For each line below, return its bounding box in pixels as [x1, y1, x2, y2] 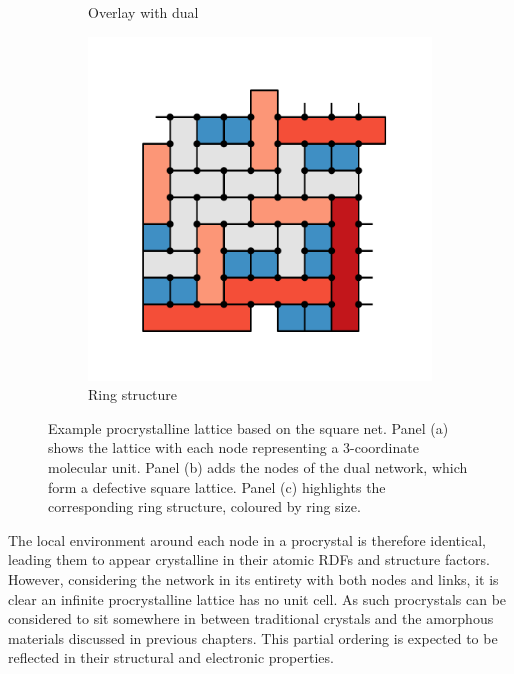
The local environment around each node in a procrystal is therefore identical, [8, 529, 486, 550]
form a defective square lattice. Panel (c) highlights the [48, 476, 386, 497]
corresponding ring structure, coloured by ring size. [48, 496, 361, 517]
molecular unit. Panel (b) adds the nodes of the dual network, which [48, 456, 468, 477]
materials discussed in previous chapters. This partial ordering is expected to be [8, 627, 498, 648]
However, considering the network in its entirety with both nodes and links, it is [8, 568, 499, 589]
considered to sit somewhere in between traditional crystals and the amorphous [8, 608, 494, 629]
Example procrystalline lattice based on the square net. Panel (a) [48, 417, 449, 438]
